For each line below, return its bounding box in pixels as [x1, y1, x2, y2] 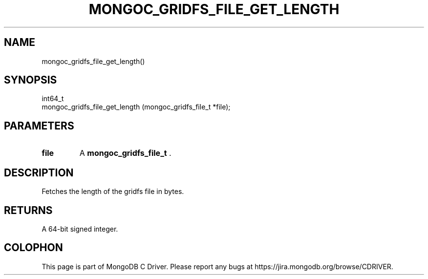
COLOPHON [4, 241, 63, 254]
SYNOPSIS [4, 74, 57, 86]
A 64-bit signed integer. [42, 224, 118, 233]
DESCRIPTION [4, 166, 74, 179]
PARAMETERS [4, 119, 74, 132]
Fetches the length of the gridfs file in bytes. [42, 187, 184, 196]
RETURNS [4, 204, 53, 216]
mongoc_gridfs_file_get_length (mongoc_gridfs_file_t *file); [42, 103, 231, 111]
